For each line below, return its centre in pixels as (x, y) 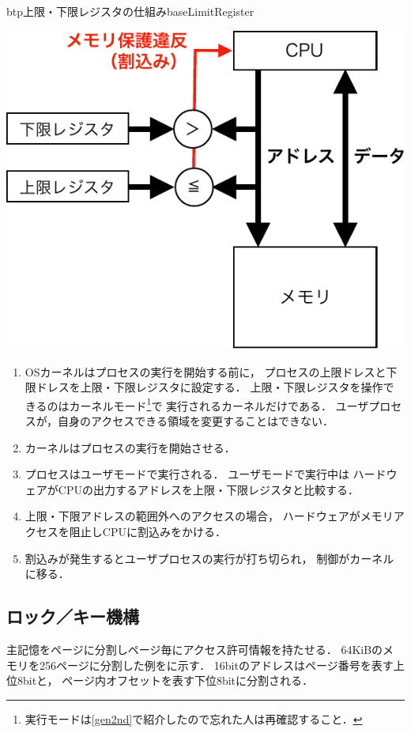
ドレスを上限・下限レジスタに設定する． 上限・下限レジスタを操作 (209, 387)
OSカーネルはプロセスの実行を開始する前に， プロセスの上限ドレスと (205, 371)
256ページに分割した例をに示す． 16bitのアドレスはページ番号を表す (216, 665)
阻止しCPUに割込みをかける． (147, 531)
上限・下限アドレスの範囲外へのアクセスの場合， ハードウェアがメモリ (209, 516)
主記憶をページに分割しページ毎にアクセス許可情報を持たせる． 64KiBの (195, 649)
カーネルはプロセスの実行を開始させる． (130, 447)
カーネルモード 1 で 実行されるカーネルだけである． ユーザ (219, 404)
